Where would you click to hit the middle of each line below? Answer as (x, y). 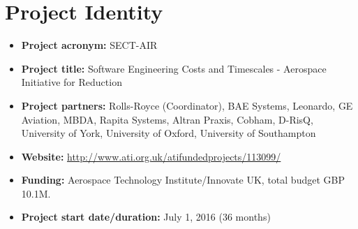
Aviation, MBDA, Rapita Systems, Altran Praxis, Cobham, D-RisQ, (167, 119)
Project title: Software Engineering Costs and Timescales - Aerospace (174, 68)
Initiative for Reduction (72, 82)
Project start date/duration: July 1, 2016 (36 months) (146, 217)
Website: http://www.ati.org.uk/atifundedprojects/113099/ (151, 156)
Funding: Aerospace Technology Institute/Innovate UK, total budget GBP (183, 180)
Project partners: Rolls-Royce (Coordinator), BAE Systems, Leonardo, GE (187, 105)
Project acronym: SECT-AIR (89, 45)
